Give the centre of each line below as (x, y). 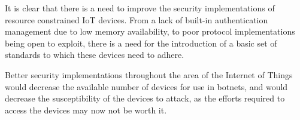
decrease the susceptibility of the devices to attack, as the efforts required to (145, 98)
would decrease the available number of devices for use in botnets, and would (146, 86)
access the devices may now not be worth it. (86, 110)
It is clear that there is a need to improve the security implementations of (140, 8)
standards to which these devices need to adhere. (95, 55)
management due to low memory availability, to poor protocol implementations (150, 31)
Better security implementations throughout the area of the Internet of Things (149, 74)
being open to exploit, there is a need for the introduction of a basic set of (141, 43)
